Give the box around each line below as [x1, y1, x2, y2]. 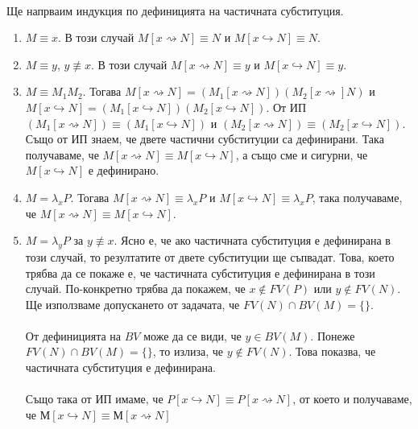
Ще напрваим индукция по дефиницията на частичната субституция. [6, 2, 344, 19]
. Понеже [310, 327, 355, 344]
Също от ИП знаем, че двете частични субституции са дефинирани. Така [25, 130, 384, 147]
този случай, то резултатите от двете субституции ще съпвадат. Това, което [25, 248, 395, 265]
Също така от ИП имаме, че [25, 390, 163, 407]
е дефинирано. [88, 162, 159, 179]
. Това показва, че [288, 343, 376, 360]
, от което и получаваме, [292, 390, 412, 407]
